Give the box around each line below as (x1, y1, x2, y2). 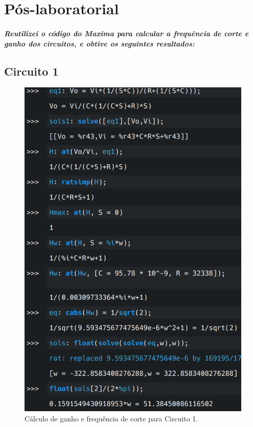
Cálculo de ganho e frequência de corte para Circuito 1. (25, 413, 198, 423)
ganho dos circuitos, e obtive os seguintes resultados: (4, 38, 195, 49)
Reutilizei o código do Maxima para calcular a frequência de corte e (4, 28, 249, 38)
